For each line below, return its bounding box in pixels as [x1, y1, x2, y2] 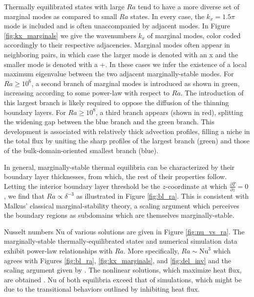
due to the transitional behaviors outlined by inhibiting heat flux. [4, 284, 200, 294]
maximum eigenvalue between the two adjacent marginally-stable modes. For [4, 69, 234, 79]
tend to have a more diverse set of [138, 1, 240, 11]
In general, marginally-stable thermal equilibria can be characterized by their [4, 161, 235, 172]
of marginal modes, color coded [147, 30, 241, 40]
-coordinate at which [165, 181, 228, 191]
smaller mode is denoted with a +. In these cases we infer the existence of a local [4, 59, 247, 69]
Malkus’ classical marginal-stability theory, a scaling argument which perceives [4, 200, 239, 210]
